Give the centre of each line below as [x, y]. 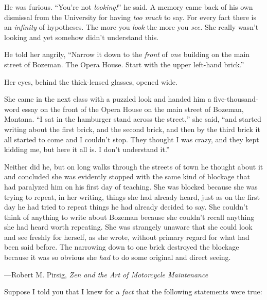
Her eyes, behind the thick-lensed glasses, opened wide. [91, 81]
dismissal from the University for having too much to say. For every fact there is [130, 17]
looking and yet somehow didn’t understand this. [82, 37]
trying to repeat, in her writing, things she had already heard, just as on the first [132, 196]
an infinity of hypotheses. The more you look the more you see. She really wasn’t [131, 27]
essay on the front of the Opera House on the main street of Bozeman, [133, 109]
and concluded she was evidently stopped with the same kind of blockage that [127, 176]
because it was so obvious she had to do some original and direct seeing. [118, 257]
